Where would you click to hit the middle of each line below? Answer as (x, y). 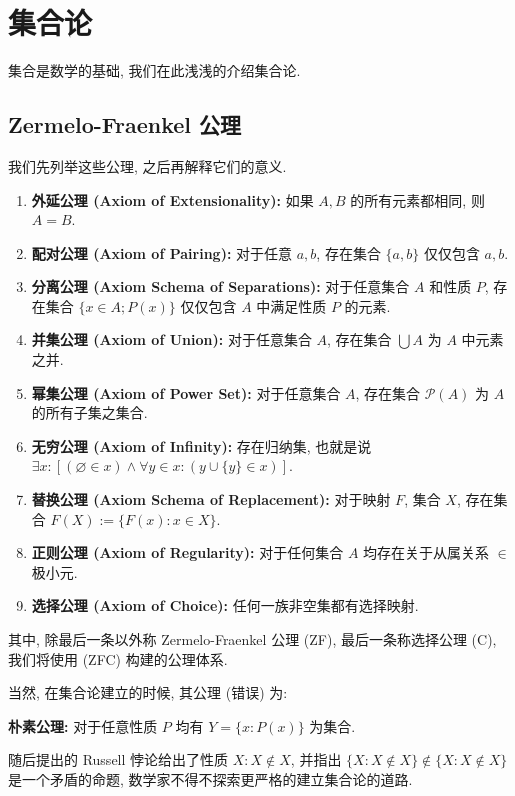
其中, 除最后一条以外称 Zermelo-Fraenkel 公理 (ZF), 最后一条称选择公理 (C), (252, 639)
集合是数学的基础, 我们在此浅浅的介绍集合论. (154, 70)
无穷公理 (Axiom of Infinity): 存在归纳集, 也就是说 (201, 445)
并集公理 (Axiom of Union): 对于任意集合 (171, 339)
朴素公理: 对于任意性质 (83, 725)
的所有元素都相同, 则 (417, 199)
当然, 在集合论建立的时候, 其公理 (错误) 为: (148, 692)
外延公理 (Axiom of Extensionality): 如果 (172, 199)
